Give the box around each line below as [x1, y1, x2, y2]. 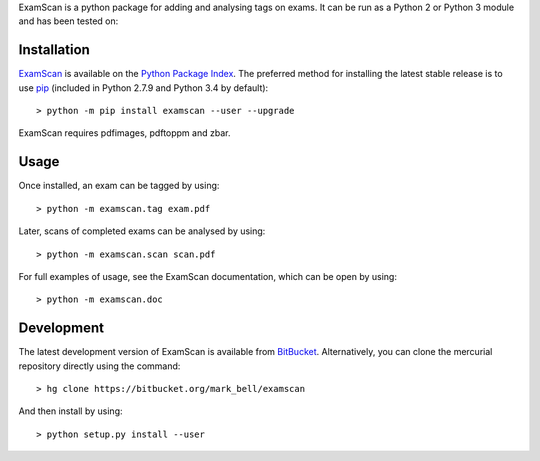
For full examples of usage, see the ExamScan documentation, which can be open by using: [18, 270, 397, 282]
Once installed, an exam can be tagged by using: [18, 180, 220, 192]
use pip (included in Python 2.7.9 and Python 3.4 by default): [18, 81, 269, 94]
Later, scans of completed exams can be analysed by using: [18, 225, 266, 237]
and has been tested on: [18, 15, 119, 27]
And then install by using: [18, 405, 124, 417]
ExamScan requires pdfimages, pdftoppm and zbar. [18, 127, 231, 139]
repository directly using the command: [18, 360, 181, 372]
